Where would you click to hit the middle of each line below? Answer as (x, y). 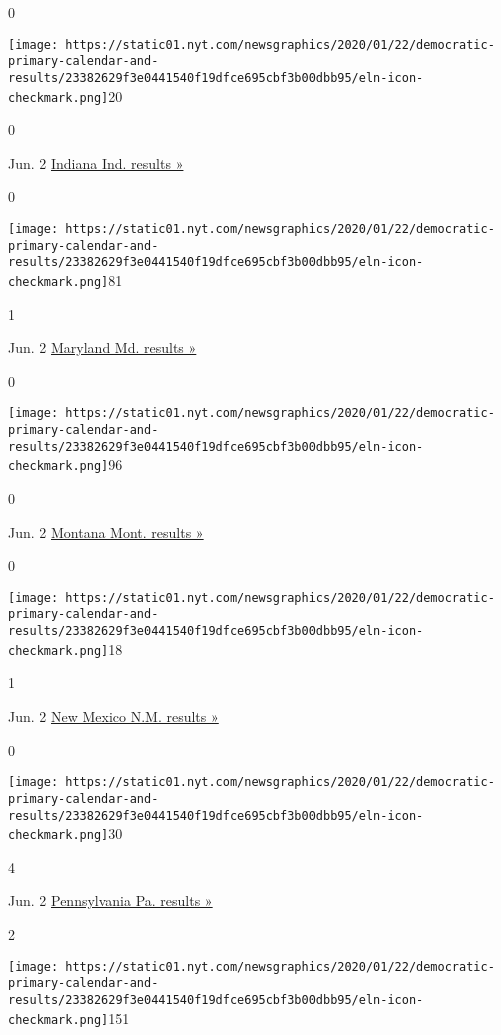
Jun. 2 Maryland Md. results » (102, 347)
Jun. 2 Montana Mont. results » (106, 531)
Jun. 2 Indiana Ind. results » (96, 162)
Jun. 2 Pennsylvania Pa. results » (110, 900)
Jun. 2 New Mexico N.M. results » (113, 716)
